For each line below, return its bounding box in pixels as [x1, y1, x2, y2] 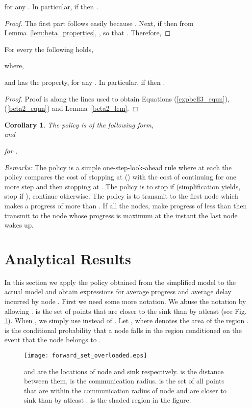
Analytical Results [4, 248, 131, 268]
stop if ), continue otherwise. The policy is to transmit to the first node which [4, 191, 238, 201]
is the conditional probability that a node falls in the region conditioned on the [4, 325, 242, 335]
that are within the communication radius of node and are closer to [24, 385, 227, 395]
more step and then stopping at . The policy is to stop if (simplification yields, [4, 181, 241, 191]
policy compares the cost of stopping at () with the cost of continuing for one [4, 172, 236, 182]
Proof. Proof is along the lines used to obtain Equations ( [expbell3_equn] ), [4, 93, 229, 103]
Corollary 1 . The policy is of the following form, [4, 119, 154, 129]
